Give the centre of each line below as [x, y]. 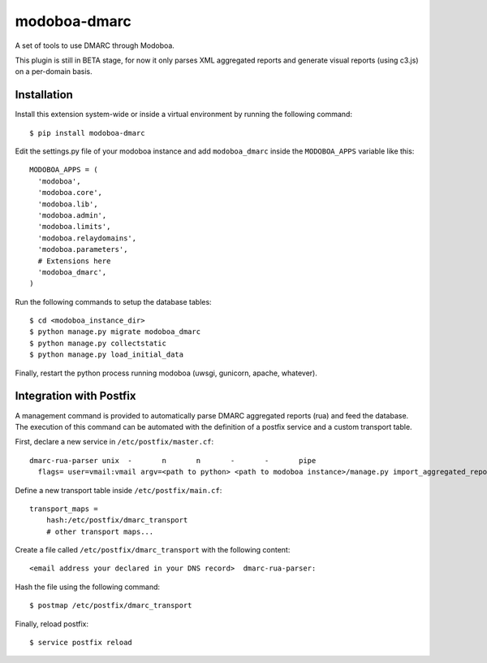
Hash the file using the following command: [88, 587]
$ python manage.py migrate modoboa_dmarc [115, 332]
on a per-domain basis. [54, 71]
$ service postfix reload [81, 643]
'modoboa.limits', [74, 227]
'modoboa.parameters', [83, 249]
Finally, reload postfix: [52, 624]
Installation [44, 95]
